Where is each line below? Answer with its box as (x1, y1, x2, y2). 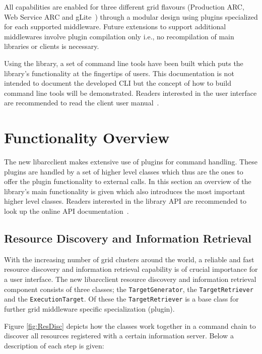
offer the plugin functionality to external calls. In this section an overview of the (4, 176, 251, 187)
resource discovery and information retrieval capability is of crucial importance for (4, 264, 258, 274)
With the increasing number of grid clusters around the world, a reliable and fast (4, 254, 254, 264)
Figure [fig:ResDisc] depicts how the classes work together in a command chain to (4, 320, 256, 331)
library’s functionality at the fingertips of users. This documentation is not (4, 68, 234, 78)
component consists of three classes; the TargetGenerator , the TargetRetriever (4, 283, 253, 294)
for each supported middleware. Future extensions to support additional (4, 21, 226, 32)
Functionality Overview (4, 127, 170, 148)
